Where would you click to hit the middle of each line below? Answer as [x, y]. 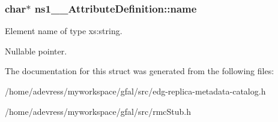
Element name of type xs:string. [64, 31]
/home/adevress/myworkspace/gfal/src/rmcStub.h [98, 111]
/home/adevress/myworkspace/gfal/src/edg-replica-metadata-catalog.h [135, 91]
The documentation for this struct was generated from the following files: [140, 71]
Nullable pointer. [36, 51]
